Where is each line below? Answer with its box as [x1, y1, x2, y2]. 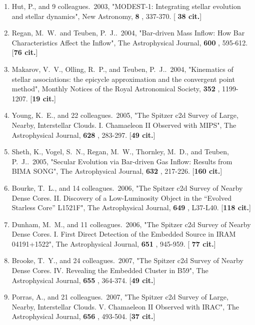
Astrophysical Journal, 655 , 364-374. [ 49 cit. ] [11, 275, 155, 285]
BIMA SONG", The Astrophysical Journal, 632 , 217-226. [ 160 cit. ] [11, 166, 222, 176]
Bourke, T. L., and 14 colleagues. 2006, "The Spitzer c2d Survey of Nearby [11, 182, 243, 193]
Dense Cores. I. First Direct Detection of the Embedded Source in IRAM [11, 229, 236, 239]
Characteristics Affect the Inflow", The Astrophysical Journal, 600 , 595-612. [11, 37, 248, 47]
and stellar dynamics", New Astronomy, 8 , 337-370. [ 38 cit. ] [11, 10, 202, 21]
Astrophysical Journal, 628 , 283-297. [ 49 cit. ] [11, 129, 155, 140]
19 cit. [32, 93, 54, 103]
